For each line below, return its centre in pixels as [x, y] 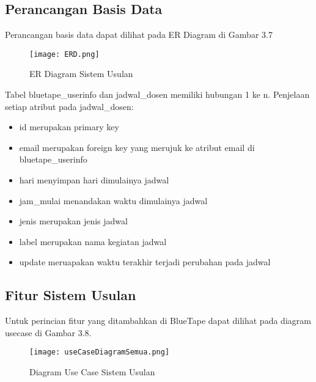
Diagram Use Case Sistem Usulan [92, 372]
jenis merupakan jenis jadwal [73, 221]
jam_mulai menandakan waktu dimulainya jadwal [113, 200]
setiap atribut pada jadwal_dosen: [69, 106]
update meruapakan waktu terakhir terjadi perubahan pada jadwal [145, 262]
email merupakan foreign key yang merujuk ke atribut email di [137, 147]
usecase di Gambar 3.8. [48, 332]
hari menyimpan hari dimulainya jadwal [94, 180]
